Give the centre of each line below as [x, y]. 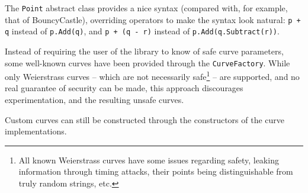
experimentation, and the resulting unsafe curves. [94, 100]
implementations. [36, 131]
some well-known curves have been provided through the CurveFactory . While [147, 62]
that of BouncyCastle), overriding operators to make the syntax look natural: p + [153, 19]
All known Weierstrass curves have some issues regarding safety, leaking [149, 160]
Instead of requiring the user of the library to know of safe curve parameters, [144, 51]
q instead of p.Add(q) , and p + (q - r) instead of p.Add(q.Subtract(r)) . [142, 31]
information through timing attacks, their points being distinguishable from [156, 171]
